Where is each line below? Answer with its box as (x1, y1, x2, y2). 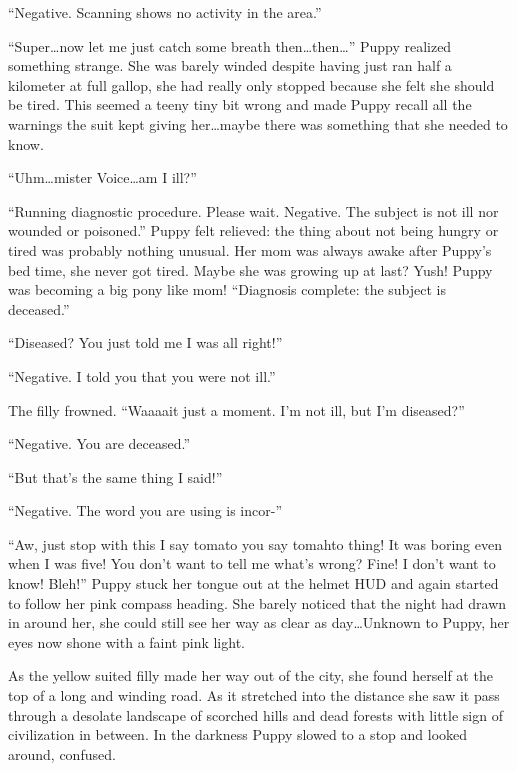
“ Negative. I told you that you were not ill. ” (8, 365, 276, 386)
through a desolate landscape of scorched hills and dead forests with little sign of (8, 704, 503, 725)
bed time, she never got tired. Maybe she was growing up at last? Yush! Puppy (8, 259, 493, 280)
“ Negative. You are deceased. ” (8, 433, 191, 454)
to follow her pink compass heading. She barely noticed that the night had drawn (8, 592, 507, 613)
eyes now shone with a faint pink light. (8, 631, 245, 652)
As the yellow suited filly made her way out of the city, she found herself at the (8, 665, 493, 686)
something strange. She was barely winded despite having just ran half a (8, 55, 452, 76)
